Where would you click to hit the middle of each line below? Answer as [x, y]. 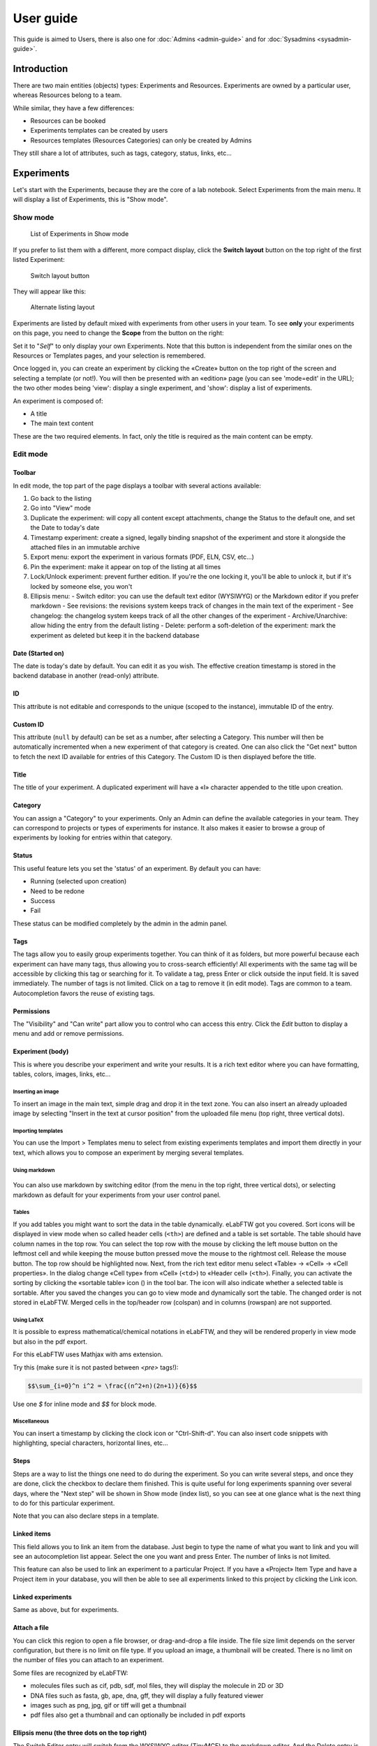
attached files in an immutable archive [85, 547]
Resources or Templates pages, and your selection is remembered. [109, 355]
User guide [45, 18]
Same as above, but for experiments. [66, 1610]
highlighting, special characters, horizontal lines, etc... [90, 1443]
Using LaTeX [28, 1320]
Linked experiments [43, 1597]
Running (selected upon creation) [79, 881]
